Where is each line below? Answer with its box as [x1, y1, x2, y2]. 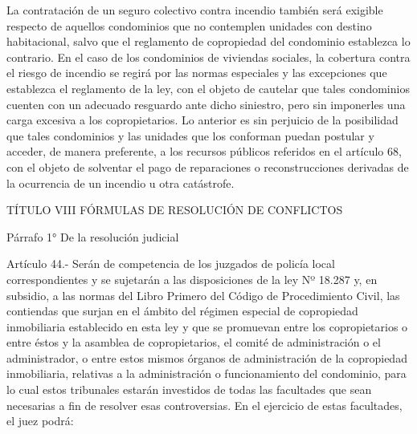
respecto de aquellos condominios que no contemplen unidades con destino [6, 17, 372, 34]
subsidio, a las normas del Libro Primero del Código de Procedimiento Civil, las [6, 286, 400, 303]
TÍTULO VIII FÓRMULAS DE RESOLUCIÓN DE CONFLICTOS [6, 201, 343, 218]
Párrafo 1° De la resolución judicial [6, 228, 179, 245]
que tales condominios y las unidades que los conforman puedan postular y [6, 127, 374, 144]
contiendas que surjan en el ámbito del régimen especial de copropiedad [6, 302, 358, 319]
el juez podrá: [6, 412, 74, 429]
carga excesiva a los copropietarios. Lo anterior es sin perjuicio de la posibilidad [6, 112, 399, 128]
